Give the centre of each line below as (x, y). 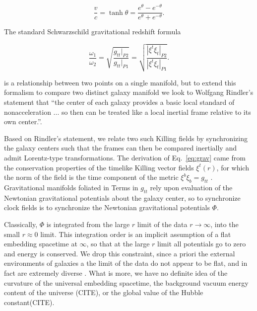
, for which (233, 167)
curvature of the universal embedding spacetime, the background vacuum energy (126, 282)
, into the (225, 224)
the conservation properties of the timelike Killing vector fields (99, 167)
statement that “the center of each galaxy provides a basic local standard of (119, 102)
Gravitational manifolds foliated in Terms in (71, 188)
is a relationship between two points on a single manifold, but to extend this (120, 82)
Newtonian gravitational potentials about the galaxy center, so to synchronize (122, 197)
